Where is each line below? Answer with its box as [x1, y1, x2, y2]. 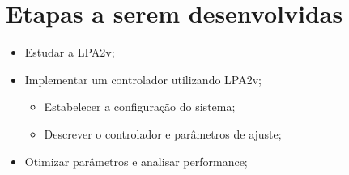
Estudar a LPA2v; [24, 44, 115, 61]
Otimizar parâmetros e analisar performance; [24, 152, 248, 169]
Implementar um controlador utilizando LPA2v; [24, 70, 262, 87]
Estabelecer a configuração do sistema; [44, 98, 236, 115]
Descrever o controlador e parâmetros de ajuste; [44, 125, 282, 142]
